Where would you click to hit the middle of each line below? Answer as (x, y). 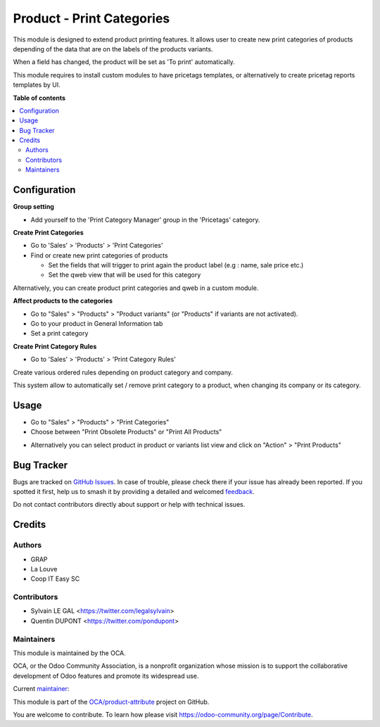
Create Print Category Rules (55, 346)
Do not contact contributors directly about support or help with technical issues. (129, 505)
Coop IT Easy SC (55, 579)
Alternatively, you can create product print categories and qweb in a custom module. (136, 288)
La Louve (44, 569)
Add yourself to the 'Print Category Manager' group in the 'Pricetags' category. (145, 220)
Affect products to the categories (63, 301)
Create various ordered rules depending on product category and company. (123, 372)
